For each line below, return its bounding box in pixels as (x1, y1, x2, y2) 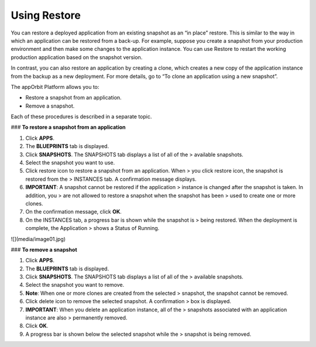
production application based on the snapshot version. (11, 53, 143, 61)
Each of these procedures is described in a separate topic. (11, 113, 152, 120)
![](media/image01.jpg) (11, 235, 66, 242)
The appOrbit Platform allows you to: (11, 83, 99, 90)
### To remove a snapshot (11, 246, 77, 253)
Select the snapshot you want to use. (25, 159, 115, 166)
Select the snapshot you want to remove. (25, 281, 125, 288)
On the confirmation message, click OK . (25, 208, 122, 215)
